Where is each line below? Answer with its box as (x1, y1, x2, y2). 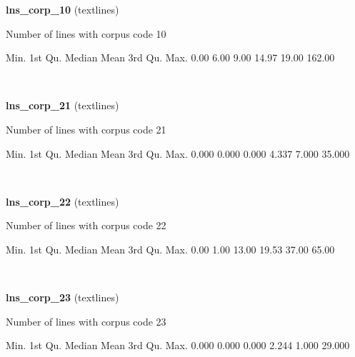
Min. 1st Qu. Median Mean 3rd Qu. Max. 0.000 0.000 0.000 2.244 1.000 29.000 (6, 338, 350, 353)
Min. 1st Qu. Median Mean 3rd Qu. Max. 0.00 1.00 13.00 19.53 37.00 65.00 (6, 241, 335, 256)
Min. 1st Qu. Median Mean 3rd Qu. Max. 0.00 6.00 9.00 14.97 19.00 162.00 (6, 50, 335, 65)
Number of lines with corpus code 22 (6, 218, 166, 233)
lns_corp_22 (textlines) (6, 193, 119, 208)
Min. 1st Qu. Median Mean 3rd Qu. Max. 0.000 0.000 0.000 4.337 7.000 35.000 (6, 146, 350, 161)
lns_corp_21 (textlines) (6, 98, 119, 113)
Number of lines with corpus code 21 (6, 121, 166, 136)
